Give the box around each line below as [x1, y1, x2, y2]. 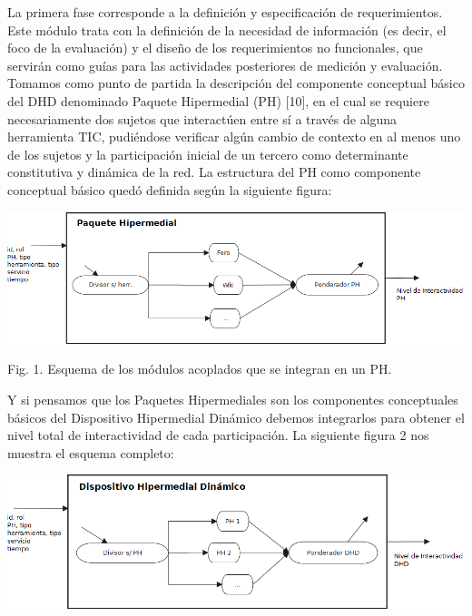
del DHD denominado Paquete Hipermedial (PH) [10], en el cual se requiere [7, 91, 429, 110]
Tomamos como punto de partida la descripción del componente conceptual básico [7, 73, 465, 93]
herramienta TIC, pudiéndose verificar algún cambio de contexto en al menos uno [7, 127, 461, 146]
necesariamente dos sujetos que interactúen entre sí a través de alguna [7, 109, 398, 128]
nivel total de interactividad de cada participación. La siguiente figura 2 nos [7, 425, 429, 445]
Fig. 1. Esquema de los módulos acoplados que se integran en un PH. [7, 359, 392, 378]
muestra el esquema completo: [7, 443, 174, 462]
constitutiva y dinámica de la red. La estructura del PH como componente [7, 162, 421, 181]
